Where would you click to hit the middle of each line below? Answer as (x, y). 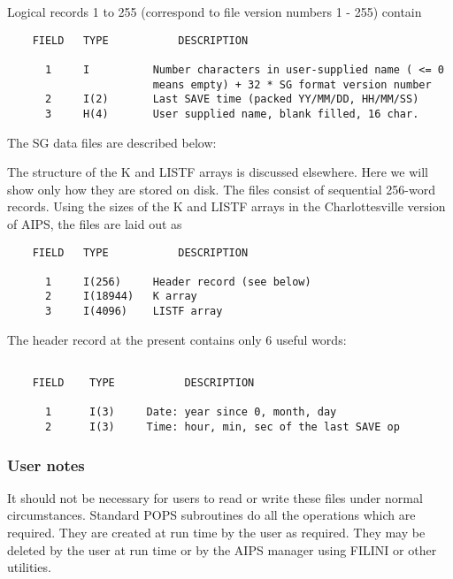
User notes (46, 465)
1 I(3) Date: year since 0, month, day (191, 412)
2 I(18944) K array (121, 297)
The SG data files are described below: (112, 142)
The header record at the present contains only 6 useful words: (177, 339)
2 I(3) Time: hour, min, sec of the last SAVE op (222, 427)
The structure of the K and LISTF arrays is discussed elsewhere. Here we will (218, 172)
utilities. (29, 567)
